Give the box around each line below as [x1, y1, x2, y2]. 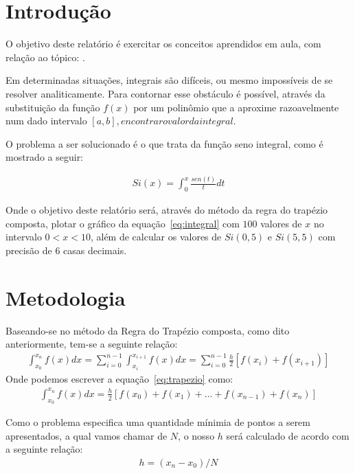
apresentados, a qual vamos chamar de [5, 428, 168, 442]
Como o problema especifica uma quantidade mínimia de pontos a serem [5, 415, 310, 429]
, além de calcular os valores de [90, 229, 222, 244]
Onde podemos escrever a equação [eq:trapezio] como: [5, 371, 233, 385]
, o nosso [178, 428, 215, 442]
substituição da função [5, 100, 100, 114]
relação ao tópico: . [5, 49, 85, 64]
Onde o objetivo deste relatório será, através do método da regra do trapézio [5, 203, 328, 217]
